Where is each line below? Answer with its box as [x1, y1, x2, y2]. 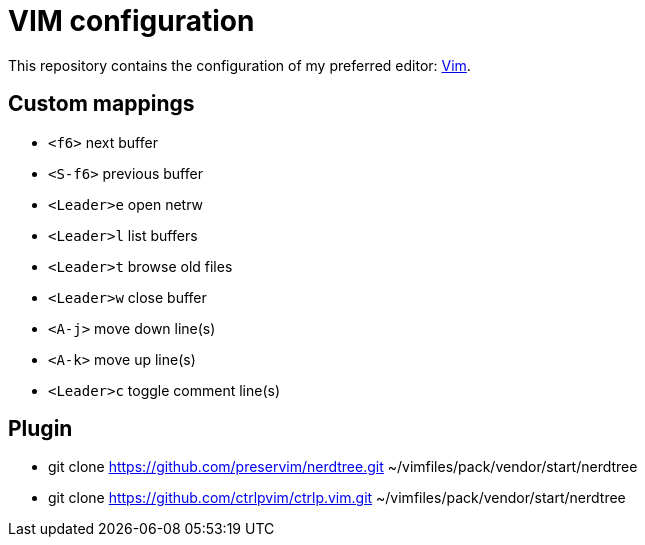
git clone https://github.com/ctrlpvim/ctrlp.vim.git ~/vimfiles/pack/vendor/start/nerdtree [48, 489, 626, 507]
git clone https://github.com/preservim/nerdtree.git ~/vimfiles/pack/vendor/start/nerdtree [48, 458, 638, 476]
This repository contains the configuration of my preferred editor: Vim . [8, 56, 471, 74]
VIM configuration [8, 4, 255, 38]
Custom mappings [8, 91, 195, 117]
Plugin [8, 416, 73, 442]
